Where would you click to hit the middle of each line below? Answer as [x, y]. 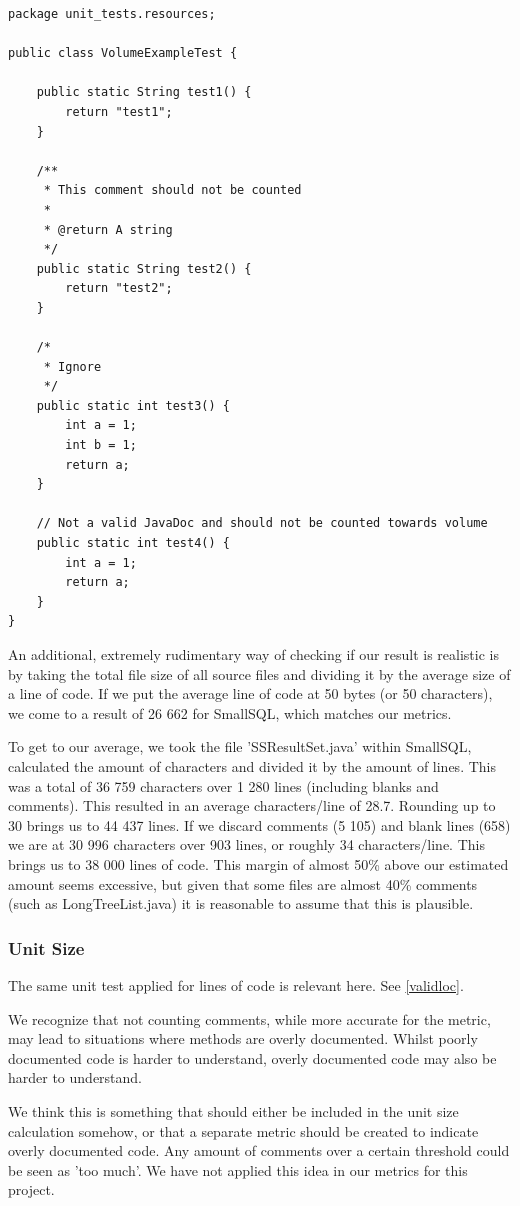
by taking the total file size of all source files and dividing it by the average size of [259, 673]
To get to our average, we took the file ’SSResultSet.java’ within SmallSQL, [240, 746]
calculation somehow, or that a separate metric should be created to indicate [243, 1130]
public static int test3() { [133, 405]
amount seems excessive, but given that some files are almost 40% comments [243, 883]
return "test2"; [119, 288]
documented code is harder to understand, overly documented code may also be [252, 1057]
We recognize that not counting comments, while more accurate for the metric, [249, 1018]
